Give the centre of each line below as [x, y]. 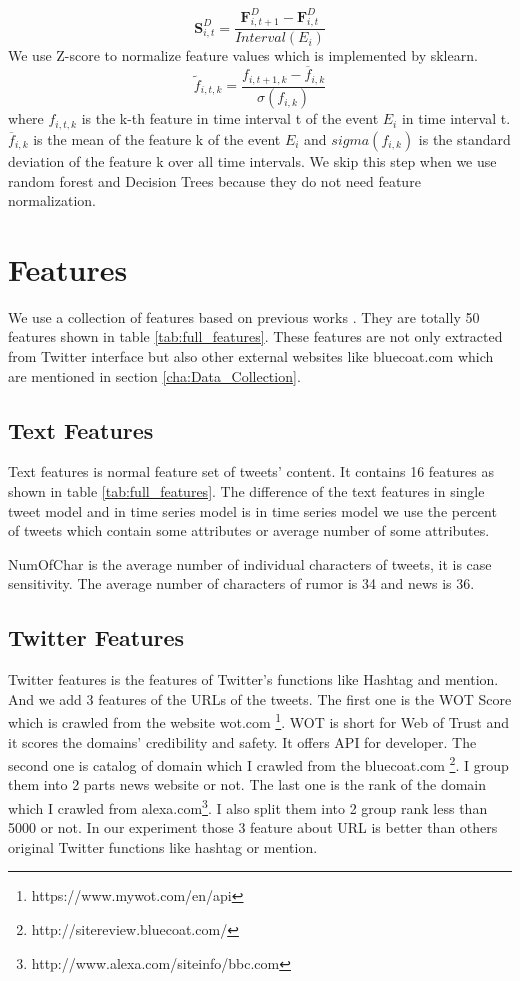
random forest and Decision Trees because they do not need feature [214, 180]
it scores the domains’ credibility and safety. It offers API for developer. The [242, 741]
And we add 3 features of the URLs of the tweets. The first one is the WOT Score [260, 698]
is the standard [464, 138]
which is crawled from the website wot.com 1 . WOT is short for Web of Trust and [259, 721]
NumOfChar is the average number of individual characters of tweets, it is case [250, 563]
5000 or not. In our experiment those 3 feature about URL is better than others [253, 827]
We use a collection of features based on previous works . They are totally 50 [244, 316]
